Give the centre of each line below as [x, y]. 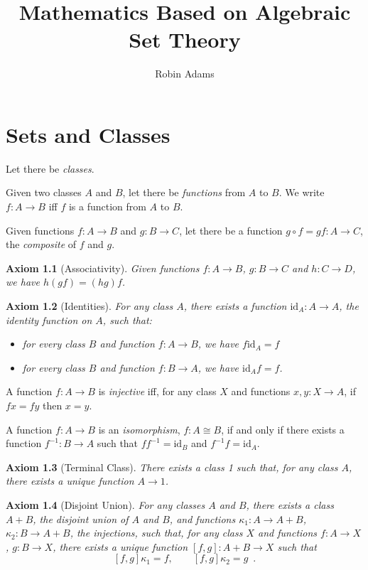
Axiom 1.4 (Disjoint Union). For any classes [105, 504]
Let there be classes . [50, 168]
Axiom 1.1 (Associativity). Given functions [103, 268]
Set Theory [185, 39]
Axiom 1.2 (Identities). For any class [90, 306]
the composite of [41, 244]
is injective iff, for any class [157, 391]
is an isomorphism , [139, 429]
